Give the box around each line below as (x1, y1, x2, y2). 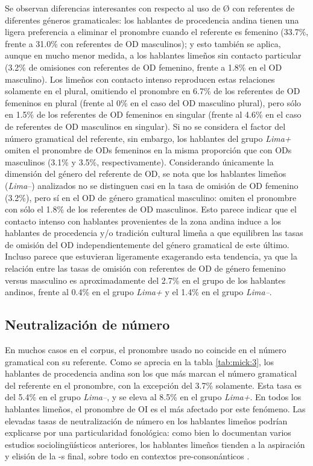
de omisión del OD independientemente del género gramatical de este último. (5, 238, 289, 251)
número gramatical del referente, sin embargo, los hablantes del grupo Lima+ (5, 132, 291, 144)
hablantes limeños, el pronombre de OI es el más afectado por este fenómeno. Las (5, 403, 306, 415)
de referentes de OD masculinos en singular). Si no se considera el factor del (5, 120, 286, 132)
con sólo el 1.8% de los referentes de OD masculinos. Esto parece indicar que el (5, 203, 297, 215)
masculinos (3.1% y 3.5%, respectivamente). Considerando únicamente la (5, 155, 274, 168)
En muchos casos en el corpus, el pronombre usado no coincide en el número (5, 343, 286, 356)
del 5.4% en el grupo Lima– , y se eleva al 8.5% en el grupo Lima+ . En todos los (5, 391, 302, 403)
